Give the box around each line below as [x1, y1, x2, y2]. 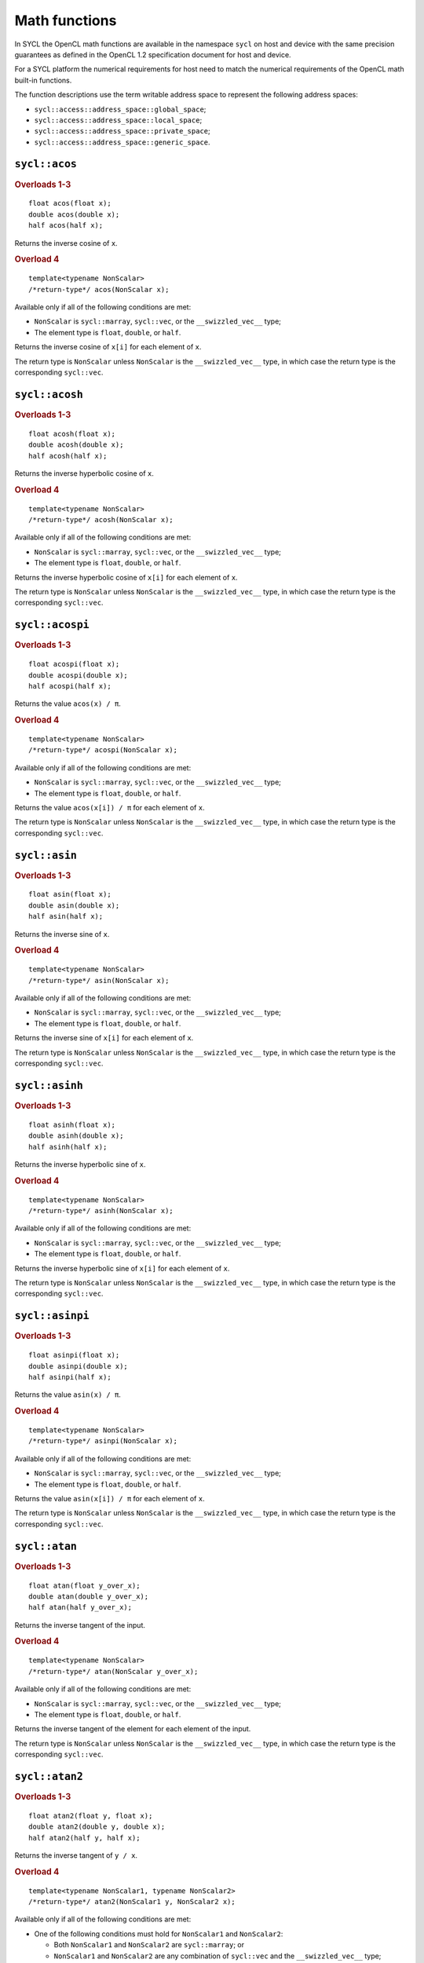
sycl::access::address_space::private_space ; [34, 126, 211, 136]
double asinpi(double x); [28, 1362, 129, 1370]
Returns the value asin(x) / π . [14, 1390, 122, 1399]
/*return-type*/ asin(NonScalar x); [28, 976, 170, 985]
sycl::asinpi [14, 1310, 90, 1322]
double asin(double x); [28, 901, 120, 910]
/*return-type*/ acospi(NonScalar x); [28, 746, 178, 755]
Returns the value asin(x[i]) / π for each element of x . [14, 1493, 205, 1503]
